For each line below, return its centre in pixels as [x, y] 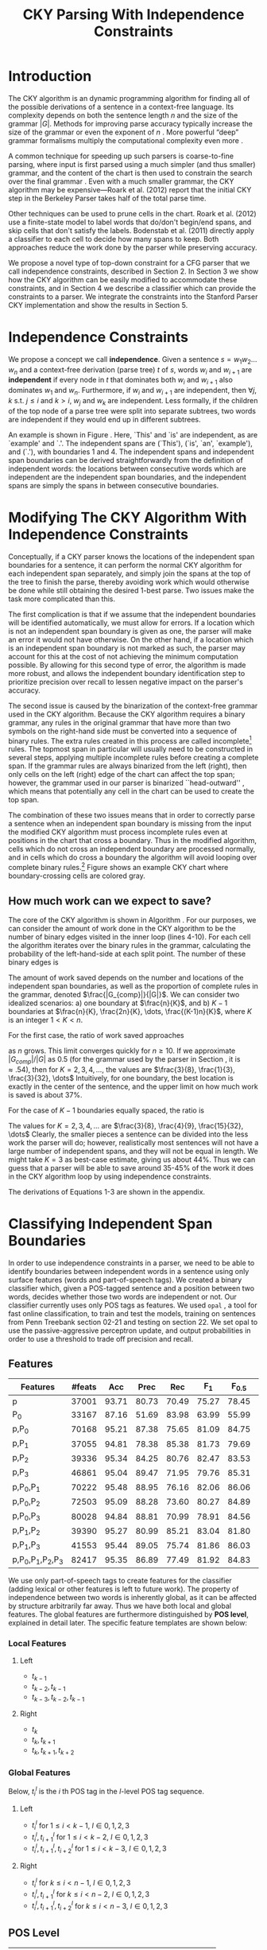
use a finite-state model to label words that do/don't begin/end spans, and [130, 222]
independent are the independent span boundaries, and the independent [127, 477]
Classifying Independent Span [110, 1224]
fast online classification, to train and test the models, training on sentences [132, 1313]
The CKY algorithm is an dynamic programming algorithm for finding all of [129, 98]
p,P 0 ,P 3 [27, 1516]
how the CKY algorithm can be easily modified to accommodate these [123, 279]
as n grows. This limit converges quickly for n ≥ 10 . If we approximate [122, 1051]
